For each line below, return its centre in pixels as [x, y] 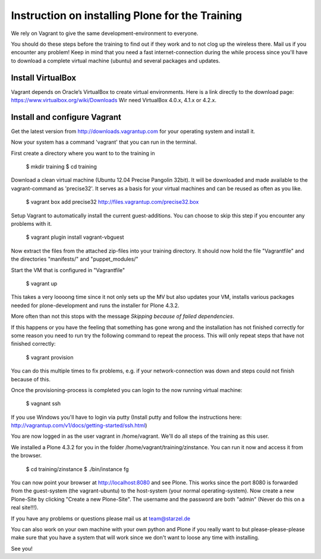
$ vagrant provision [50, 357]
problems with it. [32, 224]
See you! [22, 548]
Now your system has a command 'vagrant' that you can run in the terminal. [104, 142]
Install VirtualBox [44, 78]
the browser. [26, 456]
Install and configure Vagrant [66, 117]
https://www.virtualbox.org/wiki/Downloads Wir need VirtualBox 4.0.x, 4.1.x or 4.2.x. [114, 100]
